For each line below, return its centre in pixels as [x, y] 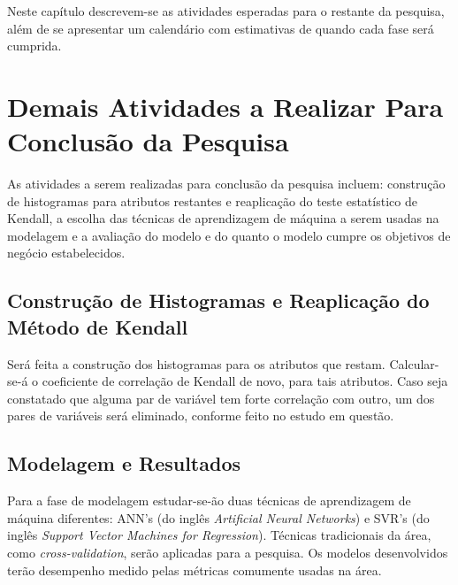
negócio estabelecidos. [66, 253]
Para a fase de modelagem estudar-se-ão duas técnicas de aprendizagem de [209, 500]
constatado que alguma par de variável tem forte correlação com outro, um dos [221, 398]
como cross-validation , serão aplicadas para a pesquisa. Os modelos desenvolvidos [228, 553]
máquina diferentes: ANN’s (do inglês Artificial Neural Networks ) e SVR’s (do [218, 517]
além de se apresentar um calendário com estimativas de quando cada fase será [221, 28]
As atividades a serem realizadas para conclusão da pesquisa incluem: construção [226, 184]
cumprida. [34, 46]
